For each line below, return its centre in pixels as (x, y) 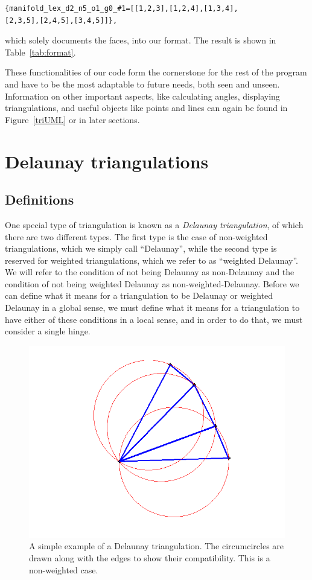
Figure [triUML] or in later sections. (72, 119)
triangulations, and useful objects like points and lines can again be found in (146, 108)
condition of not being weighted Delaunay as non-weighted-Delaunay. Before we (152, 283)
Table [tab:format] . (40, 52)
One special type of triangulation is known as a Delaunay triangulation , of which (154, 224)
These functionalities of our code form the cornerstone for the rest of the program (156, 72)
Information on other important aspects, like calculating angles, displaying (142, 96)
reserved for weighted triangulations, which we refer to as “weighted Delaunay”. (151, 260)
